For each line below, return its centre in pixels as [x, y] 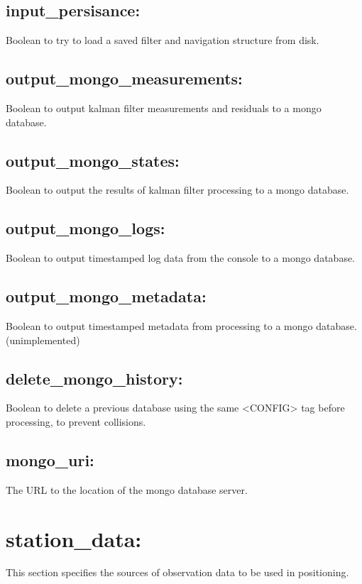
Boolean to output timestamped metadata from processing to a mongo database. [181, 325]
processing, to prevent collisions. [76, 421]
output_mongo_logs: [86, 228]
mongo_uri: [50, 459]
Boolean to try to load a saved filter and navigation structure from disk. [163, 40]
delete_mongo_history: [94, 378]
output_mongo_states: [93, 160]
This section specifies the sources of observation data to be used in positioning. [177, 572]
